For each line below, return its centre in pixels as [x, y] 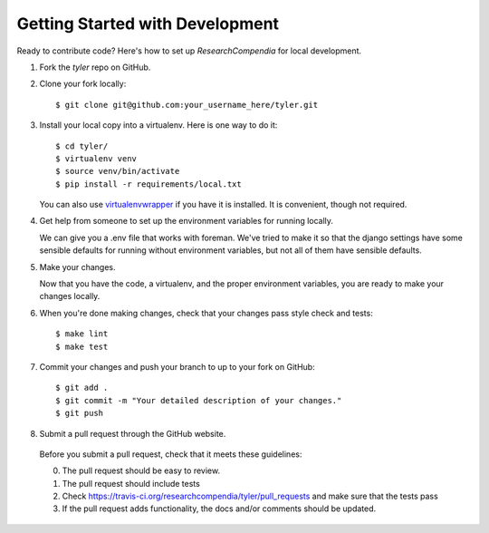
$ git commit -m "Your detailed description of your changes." [199, 400]
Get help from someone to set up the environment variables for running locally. [187, 221]
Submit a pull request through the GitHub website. [133, 433]
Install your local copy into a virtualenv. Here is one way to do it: [158, 125]
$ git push [80, 413]
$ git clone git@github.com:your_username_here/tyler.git [187, 105]
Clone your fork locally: [83, 84]
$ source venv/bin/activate [118, 171]
